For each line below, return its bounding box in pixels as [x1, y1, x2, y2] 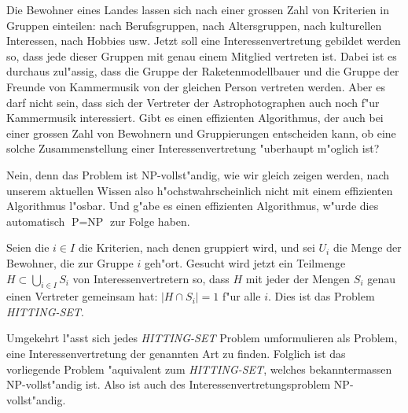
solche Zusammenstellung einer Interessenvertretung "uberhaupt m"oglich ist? [6, 140, 380, 157]
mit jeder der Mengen [245, 270, 351, 286]
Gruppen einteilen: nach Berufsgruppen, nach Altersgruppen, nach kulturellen [6, 17, 382, 33]
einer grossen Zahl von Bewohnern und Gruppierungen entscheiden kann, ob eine [6, 124, 396, 141]
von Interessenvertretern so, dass [72, 270, 230, 286]
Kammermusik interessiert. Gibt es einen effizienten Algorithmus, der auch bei [6, 109, 384, 126]
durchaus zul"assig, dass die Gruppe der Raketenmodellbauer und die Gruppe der [6, 63, 399, 79]
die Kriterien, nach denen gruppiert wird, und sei [78, 239, 315, 256]
